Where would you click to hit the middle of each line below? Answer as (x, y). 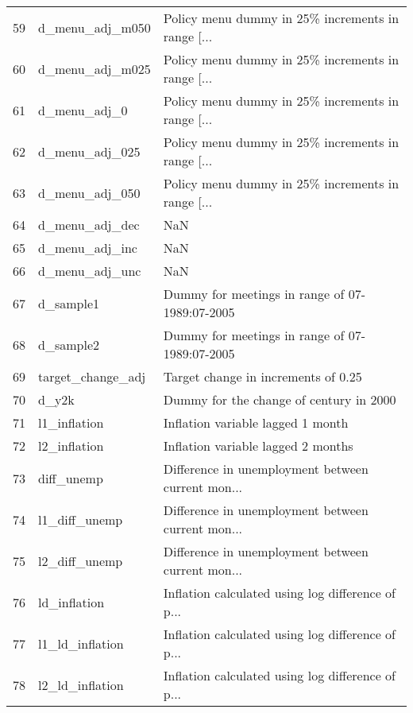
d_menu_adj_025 (89, 151)
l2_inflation (71, 446)
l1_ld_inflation (81, 643)
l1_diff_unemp (81, 519)
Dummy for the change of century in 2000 (280, 399)
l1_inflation (71, 422)
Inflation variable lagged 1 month (256, 422)
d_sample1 (69, 303)
